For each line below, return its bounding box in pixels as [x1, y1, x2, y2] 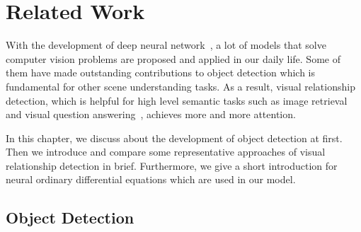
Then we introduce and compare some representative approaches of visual [6, 144, 326, 159]
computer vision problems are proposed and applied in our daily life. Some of [6, 51, 340, 66]
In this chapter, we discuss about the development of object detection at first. [6, 130, 343, 145]
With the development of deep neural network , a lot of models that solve [6, 37, 326, 52]
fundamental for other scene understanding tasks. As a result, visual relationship [6, 79, 355, 93]
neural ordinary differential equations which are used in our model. [6, 172, 296, 187]
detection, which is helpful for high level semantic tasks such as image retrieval [6, 93, 348, 108]
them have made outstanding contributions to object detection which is [6, 65, 315, 80]
